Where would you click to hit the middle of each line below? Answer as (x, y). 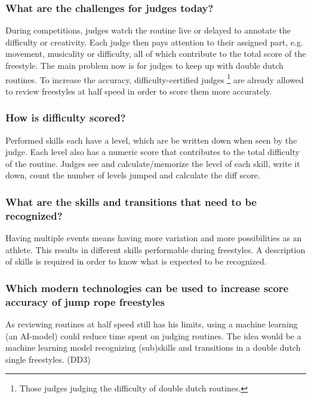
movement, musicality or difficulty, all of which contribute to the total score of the (156, 54)
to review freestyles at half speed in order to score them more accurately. (139, 91)
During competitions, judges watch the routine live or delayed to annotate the (148, 30)
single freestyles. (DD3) (48, 359)
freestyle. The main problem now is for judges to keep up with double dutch (144, 65)
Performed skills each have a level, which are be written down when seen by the (151, 140)
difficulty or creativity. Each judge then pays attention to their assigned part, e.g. (154, 42)
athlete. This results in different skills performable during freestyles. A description (155, 249)
